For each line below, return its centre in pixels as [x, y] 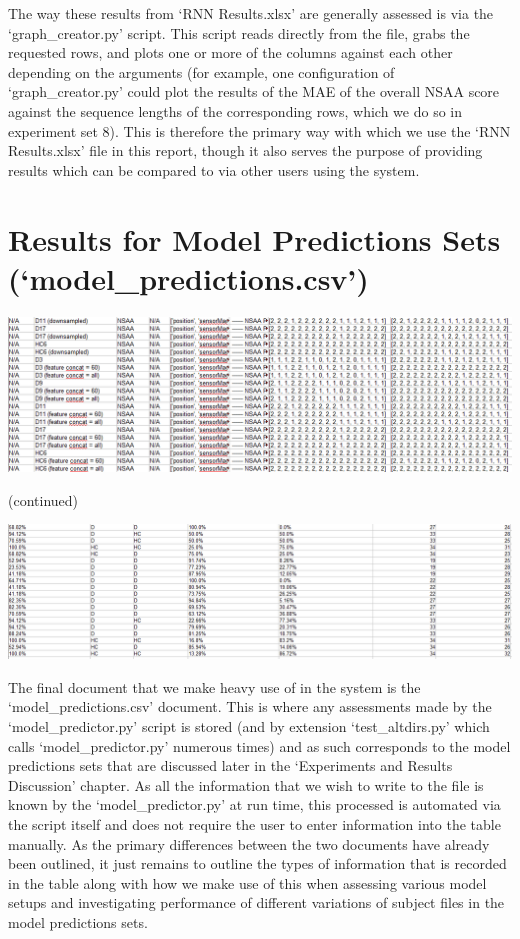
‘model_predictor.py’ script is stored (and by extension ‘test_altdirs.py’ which [249, 726]
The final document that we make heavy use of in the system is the [214, 686]
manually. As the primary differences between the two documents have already [249, 843]
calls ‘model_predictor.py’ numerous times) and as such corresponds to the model [259, 745]
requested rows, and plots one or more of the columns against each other [230, 52]
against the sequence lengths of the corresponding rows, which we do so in [235, 110]
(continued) [43, 499]
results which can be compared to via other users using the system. [214, 169]
